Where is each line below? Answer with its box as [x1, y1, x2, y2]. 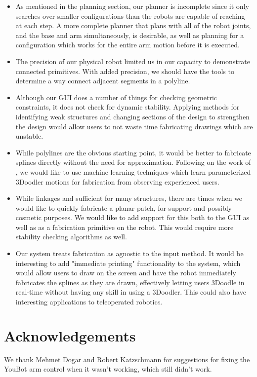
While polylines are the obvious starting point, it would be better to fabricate [15, 147, 251, 157]
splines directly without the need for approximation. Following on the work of [15, 157, 251, 167]
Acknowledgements [4, 325, 136, 345]
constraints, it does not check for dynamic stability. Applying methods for [15, 102, 240, 112]
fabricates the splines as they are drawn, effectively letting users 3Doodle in [15, 277, 245, 287]
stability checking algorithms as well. [15, 231, 127, 242]
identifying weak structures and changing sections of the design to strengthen [15, 111, 250, 121]
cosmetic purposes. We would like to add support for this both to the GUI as [15, 212, 250, 223]
